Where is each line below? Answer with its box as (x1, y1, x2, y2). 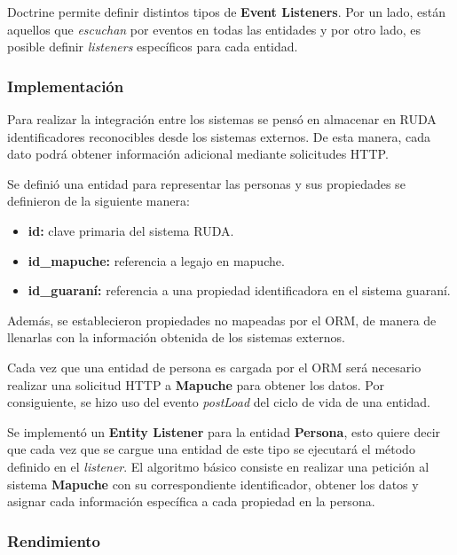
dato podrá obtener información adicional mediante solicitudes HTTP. (7, 145, 389, 163)
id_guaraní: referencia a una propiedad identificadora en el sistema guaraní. (28, 281, 451, 300)
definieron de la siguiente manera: (7, 192, 190, 210)
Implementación (7, 74, 124, 97)
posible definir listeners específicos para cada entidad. (7, 37, 298, 56)
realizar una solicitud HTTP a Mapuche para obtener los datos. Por (7, 375, 384, 394)
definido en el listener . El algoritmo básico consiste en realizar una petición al (7, 457, 429, 475)
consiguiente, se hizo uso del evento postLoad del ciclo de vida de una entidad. (7, 393, 430, 411)
